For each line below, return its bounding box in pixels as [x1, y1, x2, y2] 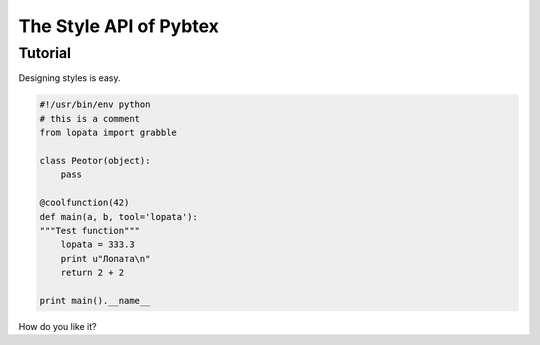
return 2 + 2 [60, 267, 125, 279]
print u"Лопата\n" [60, 253, 151, 264]
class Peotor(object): [39, 155, 151, 166]
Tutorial [18, 44, 72, 62]
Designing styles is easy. [18, 72, 121, 84]
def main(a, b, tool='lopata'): [39, 211, 199, 222]
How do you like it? [18, 320, 97, 332]
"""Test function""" [39, 225, 140, 236]
